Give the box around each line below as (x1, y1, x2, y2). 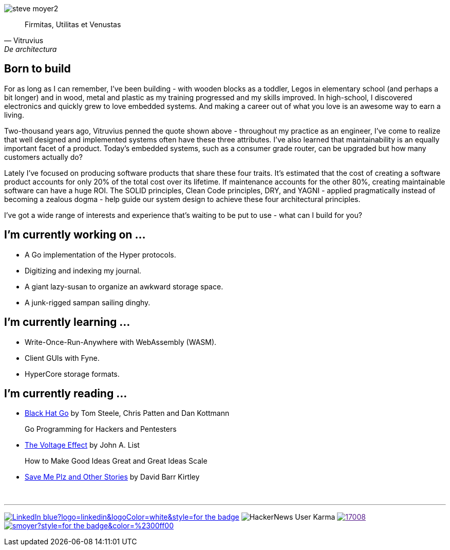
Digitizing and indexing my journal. (25, 266, 141, 275)
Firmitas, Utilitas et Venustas (25, 20, 121, 29)
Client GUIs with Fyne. (25, 353, 100, 362)
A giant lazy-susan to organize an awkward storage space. (25, 282, 223, 291)
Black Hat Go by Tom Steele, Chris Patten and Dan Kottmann (25, 409, 230, 418)
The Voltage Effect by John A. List (25, 441, 140, 450)
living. (4, 110, 24, 119)
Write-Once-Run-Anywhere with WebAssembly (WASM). (25, 337, 217, 346)
